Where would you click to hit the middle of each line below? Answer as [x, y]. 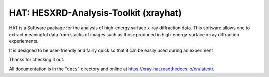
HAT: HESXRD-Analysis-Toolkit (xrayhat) [95, 13]
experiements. [24, 41]
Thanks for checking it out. [37, 60]
